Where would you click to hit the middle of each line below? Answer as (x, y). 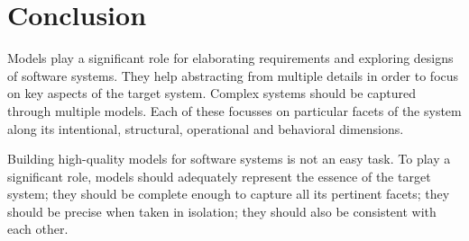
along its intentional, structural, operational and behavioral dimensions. (206, 128)
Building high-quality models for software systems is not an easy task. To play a (229, 159)
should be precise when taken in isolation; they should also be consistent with (222, 211)
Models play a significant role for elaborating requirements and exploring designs (230, 58)
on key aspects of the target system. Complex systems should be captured (212, 93)
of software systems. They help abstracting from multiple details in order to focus (233, 75)
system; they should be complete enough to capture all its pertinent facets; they (229, 194)
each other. (38, 229)
